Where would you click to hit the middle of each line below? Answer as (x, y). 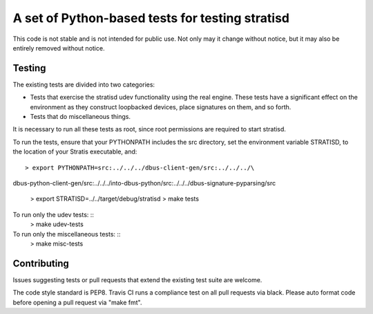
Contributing (41, 263)
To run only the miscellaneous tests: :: (67, 234)
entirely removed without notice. (59, 48)
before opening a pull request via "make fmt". (77, 302)
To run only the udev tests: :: (54, 214)
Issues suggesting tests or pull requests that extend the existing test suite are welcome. (137, 279)
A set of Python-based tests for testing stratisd (151, 18)
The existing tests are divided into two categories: (84, 84)
